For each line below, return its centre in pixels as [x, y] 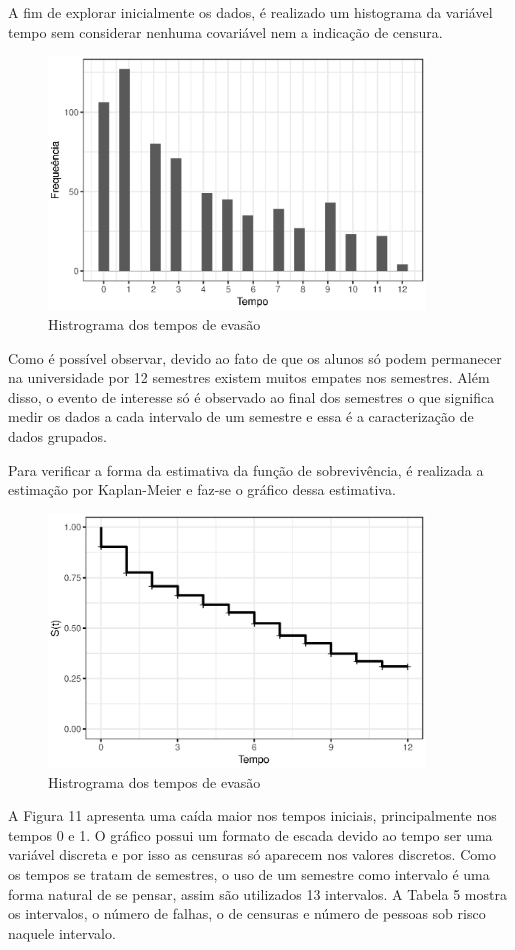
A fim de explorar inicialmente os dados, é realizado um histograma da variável [250, 12]
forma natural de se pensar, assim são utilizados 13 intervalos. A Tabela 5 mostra [257, 893]
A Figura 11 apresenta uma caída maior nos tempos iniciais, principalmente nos [252, 815]
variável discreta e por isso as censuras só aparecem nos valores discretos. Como [252, 854]
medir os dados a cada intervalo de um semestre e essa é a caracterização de [241, 416]
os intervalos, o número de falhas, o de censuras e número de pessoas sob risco [247, 913]
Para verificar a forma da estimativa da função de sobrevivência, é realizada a [246, 469]
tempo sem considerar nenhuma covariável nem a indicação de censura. [225, 31]
